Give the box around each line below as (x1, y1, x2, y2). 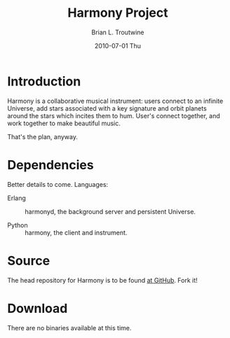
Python (7, 220, 28, 229)
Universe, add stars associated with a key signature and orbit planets (7, 104, 207, 113)
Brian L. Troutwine (91, 28, 144, 36)
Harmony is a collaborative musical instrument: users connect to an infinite (7, 97, 224, 105)
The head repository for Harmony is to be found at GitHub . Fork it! (7, 276, 198, 284)
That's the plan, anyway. (7, 132, 79, 141)
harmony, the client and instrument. (25, 228, 128, 237)
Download (7, 300, 68, 316)
